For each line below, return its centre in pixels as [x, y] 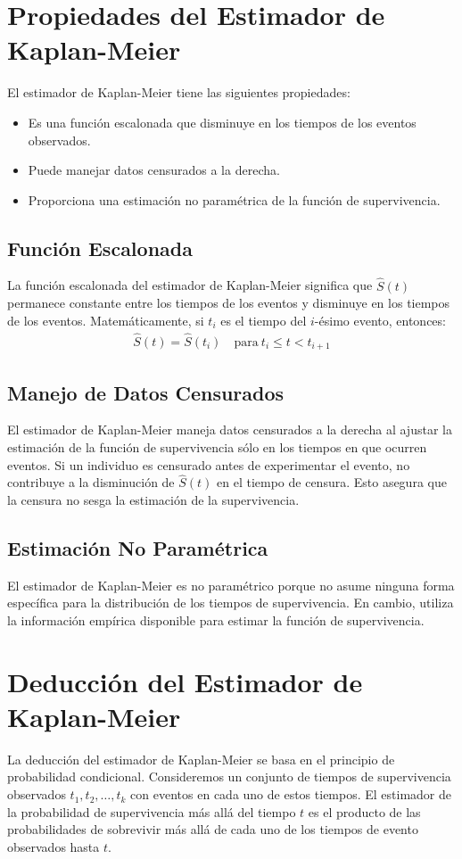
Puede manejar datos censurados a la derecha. [154, 170]
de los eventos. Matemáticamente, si [106, 320]
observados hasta [54, 846]
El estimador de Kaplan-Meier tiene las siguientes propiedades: [179, 92]
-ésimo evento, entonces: [380, 320]
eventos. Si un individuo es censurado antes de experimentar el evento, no [209, 464]
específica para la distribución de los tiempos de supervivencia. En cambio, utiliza [231, 603]
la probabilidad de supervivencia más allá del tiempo [152, 811]
